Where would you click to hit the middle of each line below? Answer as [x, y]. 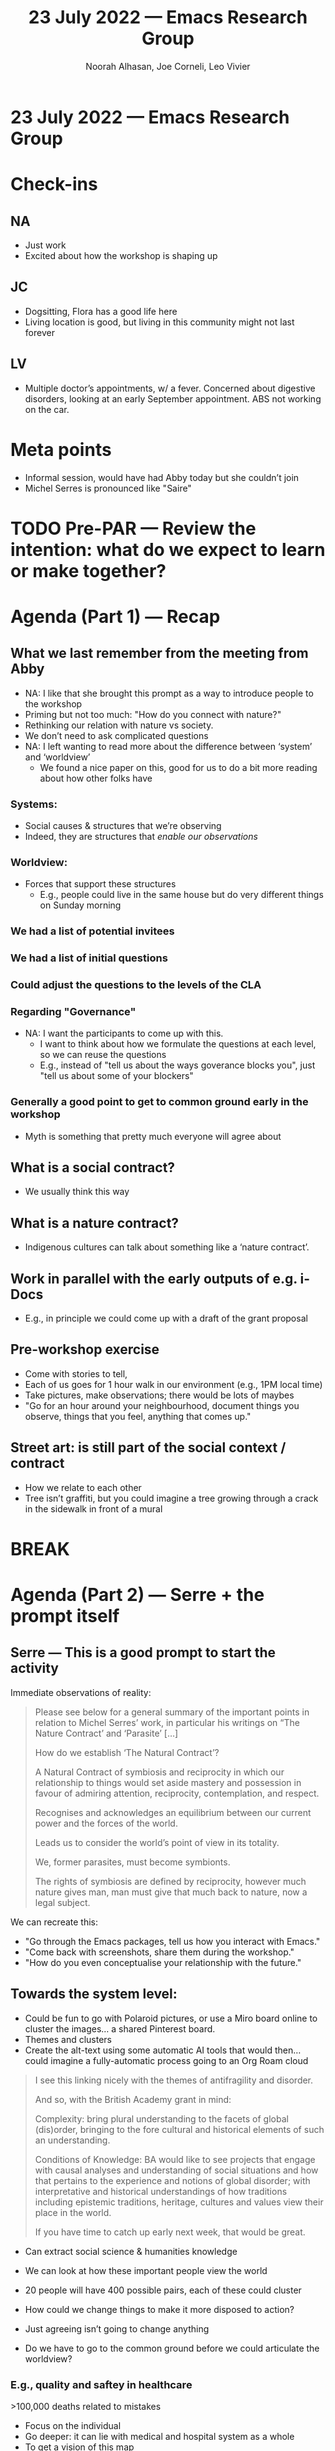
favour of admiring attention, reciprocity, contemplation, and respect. [177, 1793]
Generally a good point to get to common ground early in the [159, 1102]
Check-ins [54, 184]
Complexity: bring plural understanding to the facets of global [161, 2118]
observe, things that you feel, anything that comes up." [138, 1416]
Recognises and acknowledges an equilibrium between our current [173, 1812]
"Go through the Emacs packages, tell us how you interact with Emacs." [172, 1941]
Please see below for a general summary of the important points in [172, 1712]
